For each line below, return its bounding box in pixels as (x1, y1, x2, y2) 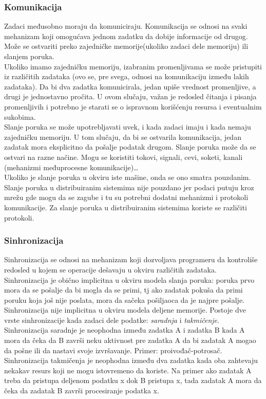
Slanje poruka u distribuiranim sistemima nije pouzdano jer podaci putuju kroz (4, 182, 254, 192)
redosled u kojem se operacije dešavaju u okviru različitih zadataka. (4, 264, 217, 275)
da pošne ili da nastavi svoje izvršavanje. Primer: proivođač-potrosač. (4, 344, 222, 355)
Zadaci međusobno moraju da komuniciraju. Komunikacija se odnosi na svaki (4, 21, 248, 31)
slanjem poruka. (4, 51, 54, 61)
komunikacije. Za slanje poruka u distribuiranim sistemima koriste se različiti (4, 202, 247, 212)
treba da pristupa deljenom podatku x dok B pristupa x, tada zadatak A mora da (4, 375, 262, 386)
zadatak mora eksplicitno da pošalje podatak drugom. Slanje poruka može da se (4, 141, 256, 152)
